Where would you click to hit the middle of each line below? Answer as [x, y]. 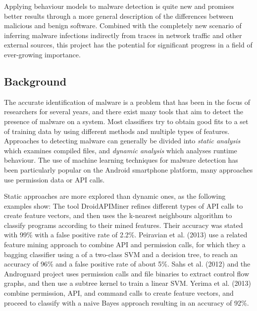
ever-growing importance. [42, 54]
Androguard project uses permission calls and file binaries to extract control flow [127, 273]
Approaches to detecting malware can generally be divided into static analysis [122, 141]
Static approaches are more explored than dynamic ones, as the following [115, 196]
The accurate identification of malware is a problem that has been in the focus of [127, 102]
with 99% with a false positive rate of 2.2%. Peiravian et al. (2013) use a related [126, 235]
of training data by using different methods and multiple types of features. [117, 131]
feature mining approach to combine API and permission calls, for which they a [125, 244]
